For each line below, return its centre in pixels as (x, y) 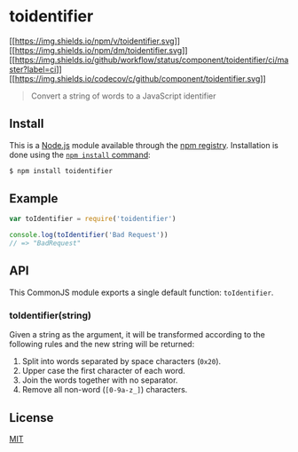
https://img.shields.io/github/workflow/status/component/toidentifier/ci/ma (152, 59)
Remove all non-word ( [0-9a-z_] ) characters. (105, 390)
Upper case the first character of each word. (104, 371)
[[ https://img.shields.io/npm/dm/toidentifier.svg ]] (98, 50)
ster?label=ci (33, 69)
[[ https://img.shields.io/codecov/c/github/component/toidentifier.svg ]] (137, 78)
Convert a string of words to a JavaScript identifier (123, 96)
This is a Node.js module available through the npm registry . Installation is (144, 145)
